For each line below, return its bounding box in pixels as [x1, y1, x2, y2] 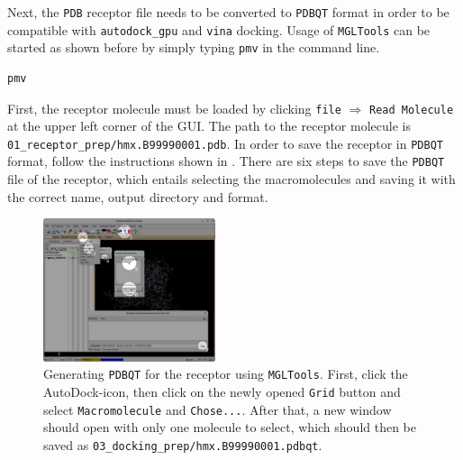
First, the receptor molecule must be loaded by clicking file [7, 98, 341, 117]
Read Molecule [369, 103, 454, 116]
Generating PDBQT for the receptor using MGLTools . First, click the [43, 364, 408, 383]
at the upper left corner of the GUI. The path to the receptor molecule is [7, 116, 411, 135]
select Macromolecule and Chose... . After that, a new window [43, 400, 392, 419]
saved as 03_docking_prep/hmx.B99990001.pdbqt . [43, 436, 322, 455]
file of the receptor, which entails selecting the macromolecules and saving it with [7, 170, 456, 189]
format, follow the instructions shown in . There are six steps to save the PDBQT [7, 152, 445, 170]
